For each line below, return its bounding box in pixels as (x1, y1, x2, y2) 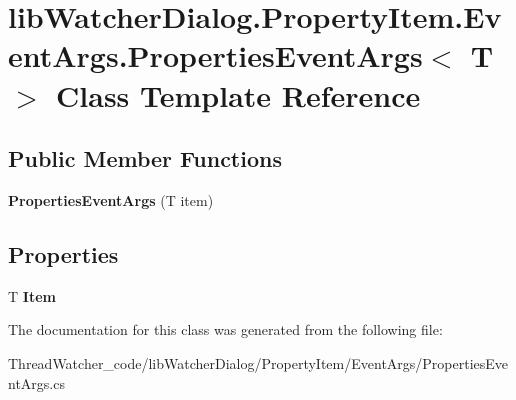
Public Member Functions (8, 143, 282, 174)
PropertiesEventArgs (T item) (8, 189, 214, 210)
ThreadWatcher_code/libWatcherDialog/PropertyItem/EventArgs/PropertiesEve (8, 352, 509, 373)
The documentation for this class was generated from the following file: (8, 319, 443, 340)
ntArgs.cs (8, 372, 65, 393)
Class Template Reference (56, 74, 421, 115)
